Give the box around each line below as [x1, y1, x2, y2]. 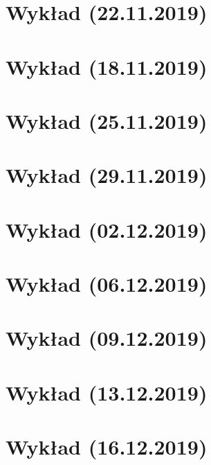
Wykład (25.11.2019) [6, 106, 208, 134]
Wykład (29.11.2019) [6, 161, 208, 189]
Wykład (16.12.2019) [6, 432, 208, 461]
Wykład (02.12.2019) [6, 215, 208, 243]
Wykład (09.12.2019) [6, 324, 208, 352]
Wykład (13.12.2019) [6, 378, 208, 406]
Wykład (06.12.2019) [6, 270, 208, 298]
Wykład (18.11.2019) [6, 52, 208, 80]
